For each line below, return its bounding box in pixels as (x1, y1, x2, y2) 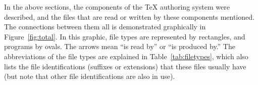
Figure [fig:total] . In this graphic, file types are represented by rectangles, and (4, 31, 245, 41)
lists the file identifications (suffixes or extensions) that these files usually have (4, 61, 246, 71)
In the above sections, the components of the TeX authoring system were (4, 2, 230, 12)
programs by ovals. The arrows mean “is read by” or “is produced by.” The (4, 41, 235, 52)
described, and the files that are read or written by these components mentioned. (4, 11, 254, 22)
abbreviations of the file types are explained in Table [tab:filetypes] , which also (4, 51, 248, 61)
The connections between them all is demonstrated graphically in (4, 21, 206, 32)
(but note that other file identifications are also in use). (4, 71, 175, 81)
